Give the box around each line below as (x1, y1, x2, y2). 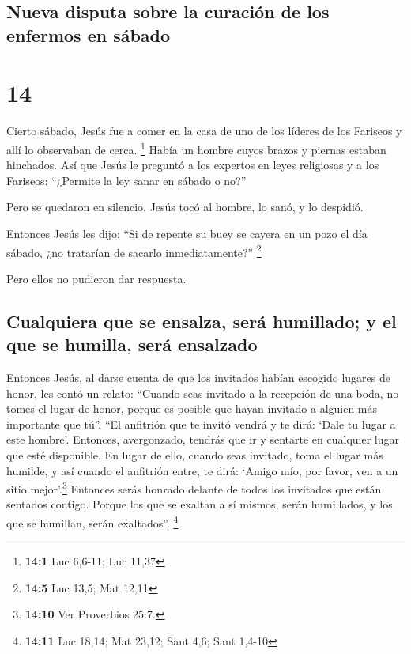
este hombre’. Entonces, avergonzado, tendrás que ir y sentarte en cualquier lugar (6, 431, 399, 448)
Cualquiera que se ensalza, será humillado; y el (6, 308, 397, 333)
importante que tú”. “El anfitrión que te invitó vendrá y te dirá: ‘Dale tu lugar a (6, 415, 396, 432)
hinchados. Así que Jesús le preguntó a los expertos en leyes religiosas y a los (6, 157, 379, 173)
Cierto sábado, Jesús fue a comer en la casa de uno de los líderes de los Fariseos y (6, 123, 402, 139)
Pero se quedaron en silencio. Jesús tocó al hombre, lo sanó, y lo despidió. (6, 198, 364, 215)
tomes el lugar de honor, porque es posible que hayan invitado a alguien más (6, 400, 378, 417)
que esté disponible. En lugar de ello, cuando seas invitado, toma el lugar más (6, 446, 383, 463)
